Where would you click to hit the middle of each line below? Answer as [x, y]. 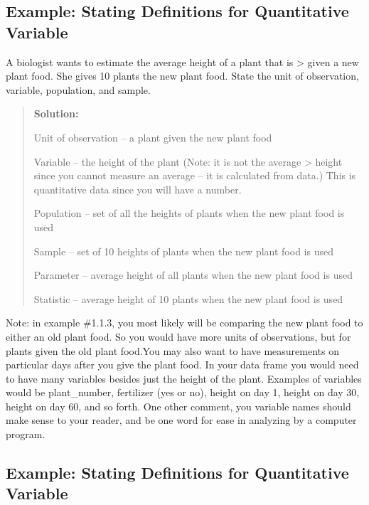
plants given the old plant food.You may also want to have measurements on [172, 350]
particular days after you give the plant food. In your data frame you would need [182, 365]
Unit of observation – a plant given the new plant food [153, 137]
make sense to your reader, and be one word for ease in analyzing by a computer [181, 420]
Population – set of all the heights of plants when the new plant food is [189, 213]
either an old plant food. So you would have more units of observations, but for [178, 336]
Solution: [56, 113]
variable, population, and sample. [78, 89]
